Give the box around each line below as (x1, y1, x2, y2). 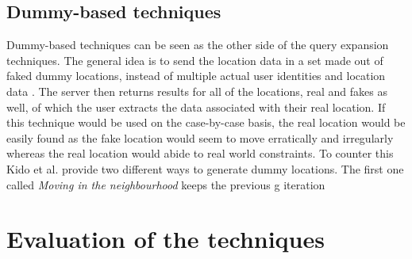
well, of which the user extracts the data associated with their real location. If (6, 98, 386, 115)
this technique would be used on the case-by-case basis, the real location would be (6, 114, 406, 131)
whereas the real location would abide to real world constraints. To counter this (6, 145, 394, 162)
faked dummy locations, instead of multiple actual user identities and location (6, 67, 386, 84)
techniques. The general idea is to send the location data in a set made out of (6, 51, 383, 68)
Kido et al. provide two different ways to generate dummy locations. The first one (6, 160, 404, 177)
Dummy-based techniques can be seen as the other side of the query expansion (6, 36, 389, 53)
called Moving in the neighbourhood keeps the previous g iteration (6, 176, 325, 192)
